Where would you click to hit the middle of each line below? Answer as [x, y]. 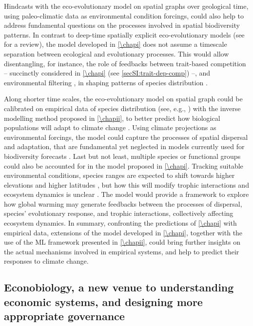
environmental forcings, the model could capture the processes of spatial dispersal [126, 137]
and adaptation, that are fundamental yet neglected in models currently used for [124, 146]
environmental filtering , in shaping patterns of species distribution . [106, 82]
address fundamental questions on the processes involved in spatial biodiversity [122, 25]
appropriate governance [64, 316]
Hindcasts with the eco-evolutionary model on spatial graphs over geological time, [126, 6]
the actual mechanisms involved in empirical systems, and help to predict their [122, 251]
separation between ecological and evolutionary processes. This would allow [117, 53]
